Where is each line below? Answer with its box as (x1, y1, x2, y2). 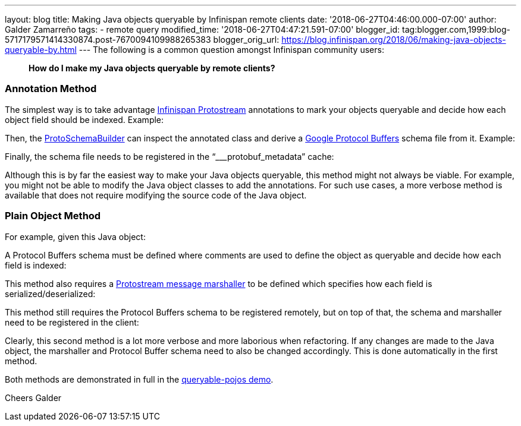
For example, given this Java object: (5, 231, 146, 242)
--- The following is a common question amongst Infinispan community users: (79, 45, 384, 55)
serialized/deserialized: (5, 288, 96, 299)
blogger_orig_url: (213, 34, 280, 45)
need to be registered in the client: (5, 317, 139, 327)
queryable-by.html (5, 45, 77, 55)
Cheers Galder (5, 392, 62, 403)
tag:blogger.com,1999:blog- (402, 24, 510, 34)
